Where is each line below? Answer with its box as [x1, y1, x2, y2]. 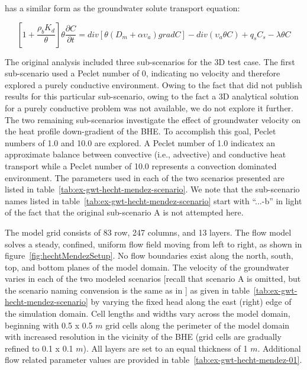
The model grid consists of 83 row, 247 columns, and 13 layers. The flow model [5, 226, 292, 238]
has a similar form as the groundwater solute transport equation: [5, 2, 240, 14]
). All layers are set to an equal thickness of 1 [83, 342, 248, 354]
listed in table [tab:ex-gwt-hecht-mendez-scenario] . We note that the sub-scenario [5, 183, 300, 195]
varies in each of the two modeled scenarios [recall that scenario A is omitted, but [5, 272, 301, 285]
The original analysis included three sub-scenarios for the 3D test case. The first [5, 55, 295, 67]
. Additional [257, 342, 301, 354]
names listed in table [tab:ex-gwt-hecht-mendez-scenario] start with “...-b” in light [5, 194, 302, 207]
